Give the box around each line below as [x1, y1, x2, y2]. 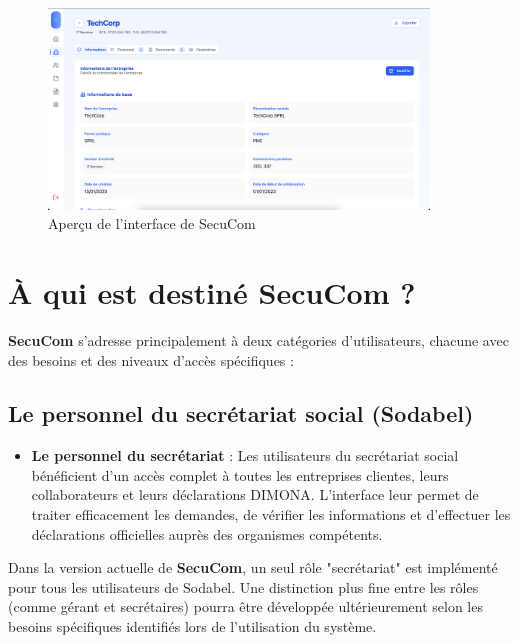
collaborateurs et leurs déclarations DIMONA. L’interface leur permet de [31, 484, 479, 505]
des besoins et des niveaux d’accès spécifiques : [8, 349, 294, 370]
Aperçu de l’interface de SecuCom [48, 213, 256, 234]
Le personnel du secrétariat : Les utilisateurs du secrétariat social [31, 445, 459, 466]
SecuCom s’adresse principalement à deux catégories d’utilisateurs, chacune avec [8, 329, 509, 350]
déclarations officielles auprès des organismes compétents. [31, 523, 383, 544]
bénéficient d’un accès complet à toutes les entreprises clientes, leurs [31, 464, 449, 485]
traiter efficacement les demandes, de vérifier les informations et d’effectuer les [31, 504, 511, 525]
